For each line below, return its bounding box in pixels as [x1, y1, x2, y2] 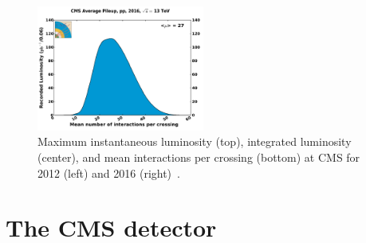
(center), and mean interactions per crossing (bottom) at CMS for [37, 149, 360, 165]
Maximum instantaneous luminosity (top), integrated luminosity [37, 133, 352, 150]
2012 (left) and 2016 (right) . [37, 164, 180, 181]
